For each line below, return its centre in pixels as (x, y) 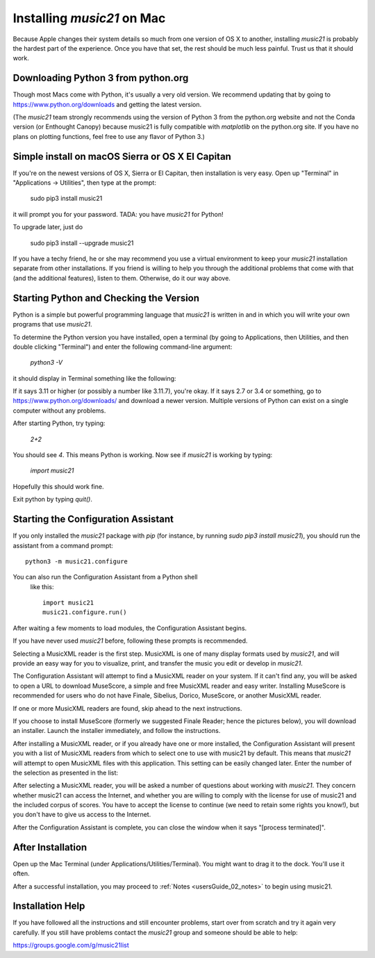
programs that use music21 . (52, 324)
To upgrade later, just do (48, 227)
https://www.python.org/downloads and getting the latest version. (107, 104)
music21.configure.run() (85, 612)
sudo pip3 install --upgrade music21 (82, 242)
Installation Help (49, 906)
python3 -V (46, 363)
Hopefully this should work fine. (58, 486)
